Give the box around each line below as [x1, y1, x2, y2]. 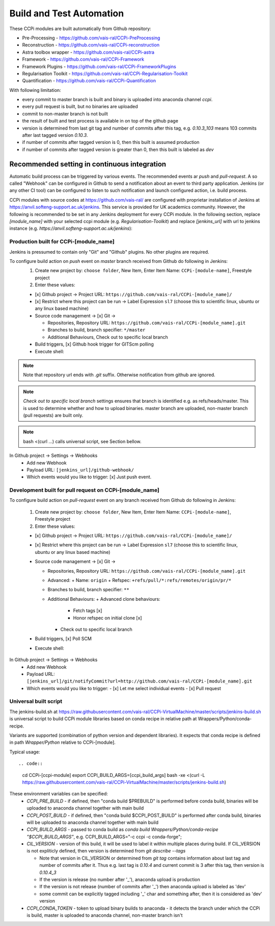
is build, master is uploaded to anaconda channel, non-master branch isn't [26, 912, 183, 918]
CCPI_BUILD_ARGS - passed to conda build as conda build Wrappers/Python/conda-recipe [26, 826, 218, 833]
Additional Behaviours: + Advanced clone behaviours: [47, 596, 160, 602]
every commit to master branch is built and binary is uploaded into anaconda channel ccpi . [22, 96, 213, 103]
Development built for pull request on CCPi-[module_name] [9, 486, 160, 494]
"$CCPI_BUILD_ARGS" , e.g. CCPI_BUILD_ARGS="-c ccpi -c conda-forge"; [26, 834, 182, 840]
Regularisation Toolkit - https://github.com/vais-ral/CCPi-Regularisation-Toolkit [22, 70, 188, 77]
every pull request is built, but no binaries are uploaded [22, 104, 139, 110]
